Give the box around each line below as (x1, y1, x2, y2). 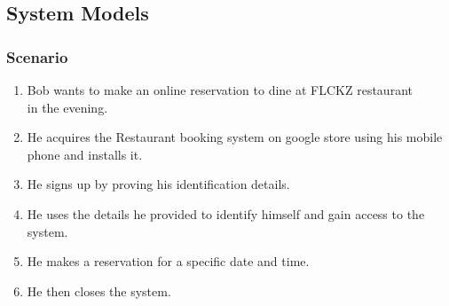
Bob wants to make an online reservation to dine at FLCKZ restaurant (27, 81, 413, 98)
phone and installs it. (27, 145, 143, 163)
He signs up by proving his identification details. (27, 175, 290, 193)
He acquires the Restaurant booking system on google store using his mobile (27, 128, 443, 146)
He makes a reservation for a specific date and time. (27, 252, 310, 271)
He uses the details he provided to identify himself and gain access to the (27, 204, 425, 223)
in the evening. (27, 98, 108, 116)
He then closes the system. (27, 281, 171, 300)
